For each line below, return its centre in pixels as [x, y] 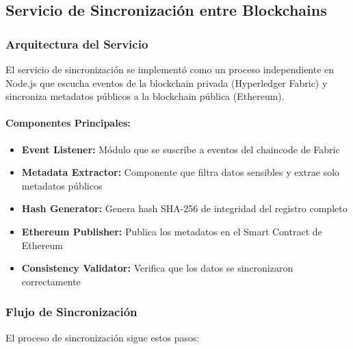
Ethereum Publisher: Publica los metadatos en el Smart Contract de [172, 231]
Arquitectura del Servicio [77, 43]
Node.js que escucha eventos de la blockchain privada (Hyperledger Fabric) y [167, 82]
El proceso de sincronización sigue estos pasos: [103, 337]
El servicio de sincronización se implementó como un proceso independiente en [170, 69]
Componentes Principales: [68, 123]
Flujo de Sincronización [71, 312]
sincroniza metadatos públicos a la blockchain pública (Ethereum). [145, 96]
